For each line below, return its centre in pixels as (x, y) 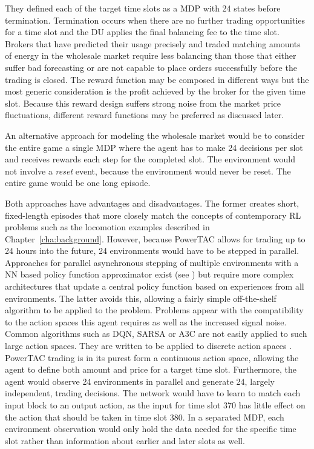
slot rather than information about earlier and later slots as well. (125, 440)
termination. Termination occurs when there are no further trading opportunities (155, 20)
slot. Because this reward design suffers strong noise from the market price (143, 103)
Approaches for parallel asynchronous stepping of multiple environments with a (152, 262)
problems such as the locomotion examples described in (107, 227)
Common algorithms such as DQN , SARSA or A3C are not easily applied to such (156, 334)
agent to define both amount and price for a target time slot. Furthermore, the (151, 369)
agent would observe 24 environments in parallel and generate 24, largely (140, 381)
